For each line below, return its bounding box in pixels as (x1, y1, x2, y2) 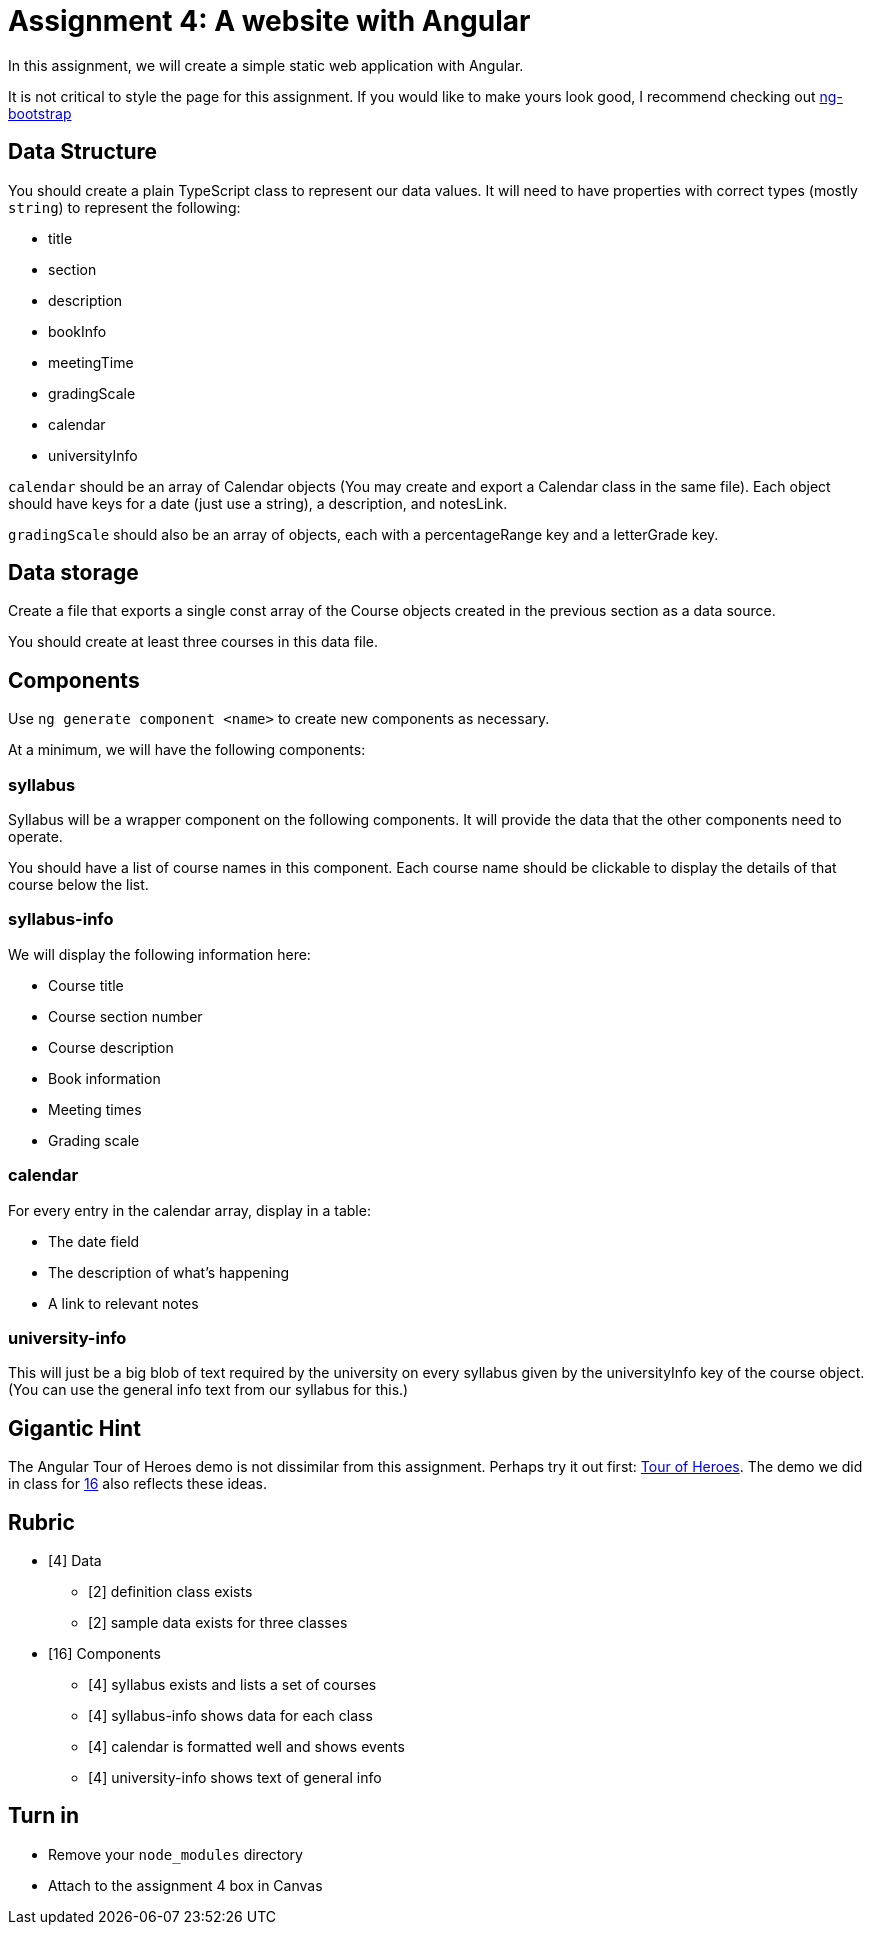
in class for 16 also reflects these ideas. (8, 1475, 268, 1493)
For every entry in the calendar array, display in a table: (8, 1201, 371, 1219)
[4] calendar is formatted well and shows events (88, 1737, 405, 1755)
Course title (48, 976, 124, 994)
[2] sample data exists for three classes (88, 1613, 348, 1631)
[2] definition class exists (88, 1582, 253, 1600)
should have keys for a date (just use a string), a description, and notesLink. (8, 494, 508, 512)
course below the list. (8, 876, 149, 894)
